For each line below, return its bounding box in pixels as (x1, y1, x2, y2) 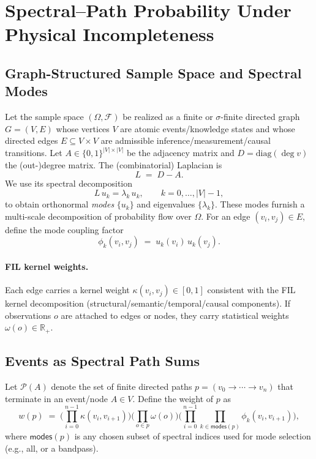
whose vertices (56, 122, 110, 135)
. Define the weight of (132, 392, 214, 405)
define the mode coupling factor (5, 223, 124, 236)
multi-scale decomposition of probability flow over (5, 209, 192, 222)
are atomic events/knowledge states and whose (120, 122, 295, 135)
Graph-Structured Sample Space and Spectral (5, 63, 302, 82)
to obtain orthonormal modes (5, 198, 115, 211)
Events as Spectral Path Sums (5, 351, 200, 370)
